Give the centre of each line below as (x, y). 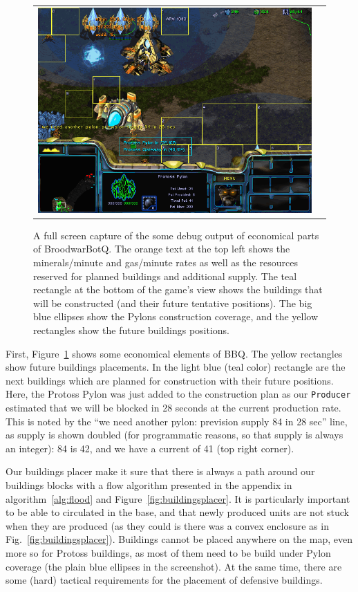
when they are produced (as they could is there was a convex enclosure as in (167, 525)
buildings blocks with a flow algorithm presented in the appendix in (149, 485)
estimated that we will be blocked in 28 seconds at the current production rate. (173, 408)
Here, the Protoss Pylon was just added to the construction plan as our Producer (178, 394)
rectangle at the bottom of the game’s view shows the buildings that (178, 289)
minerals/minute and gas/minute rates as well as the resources (166, 262)
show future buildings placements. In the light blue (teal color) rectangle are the (176, 367)
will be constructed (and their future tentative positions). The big (173, 303)
